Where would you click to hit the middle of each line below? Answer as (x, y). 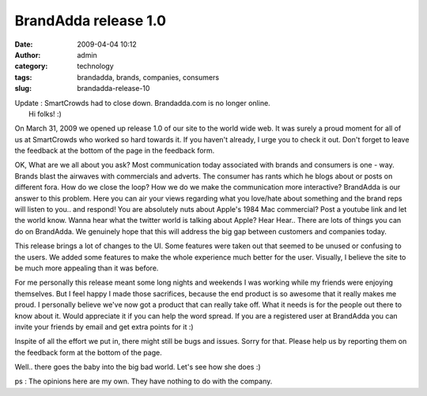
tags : (23, 77)
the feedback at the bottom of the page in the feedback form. (115, 151)
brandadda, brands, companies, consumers (148, 77)
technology (95, 66)
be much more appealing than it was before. (87, 268)
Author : (28, 55)
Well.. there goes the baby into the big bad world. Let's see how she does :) (138, 367)
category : (31, 66)
